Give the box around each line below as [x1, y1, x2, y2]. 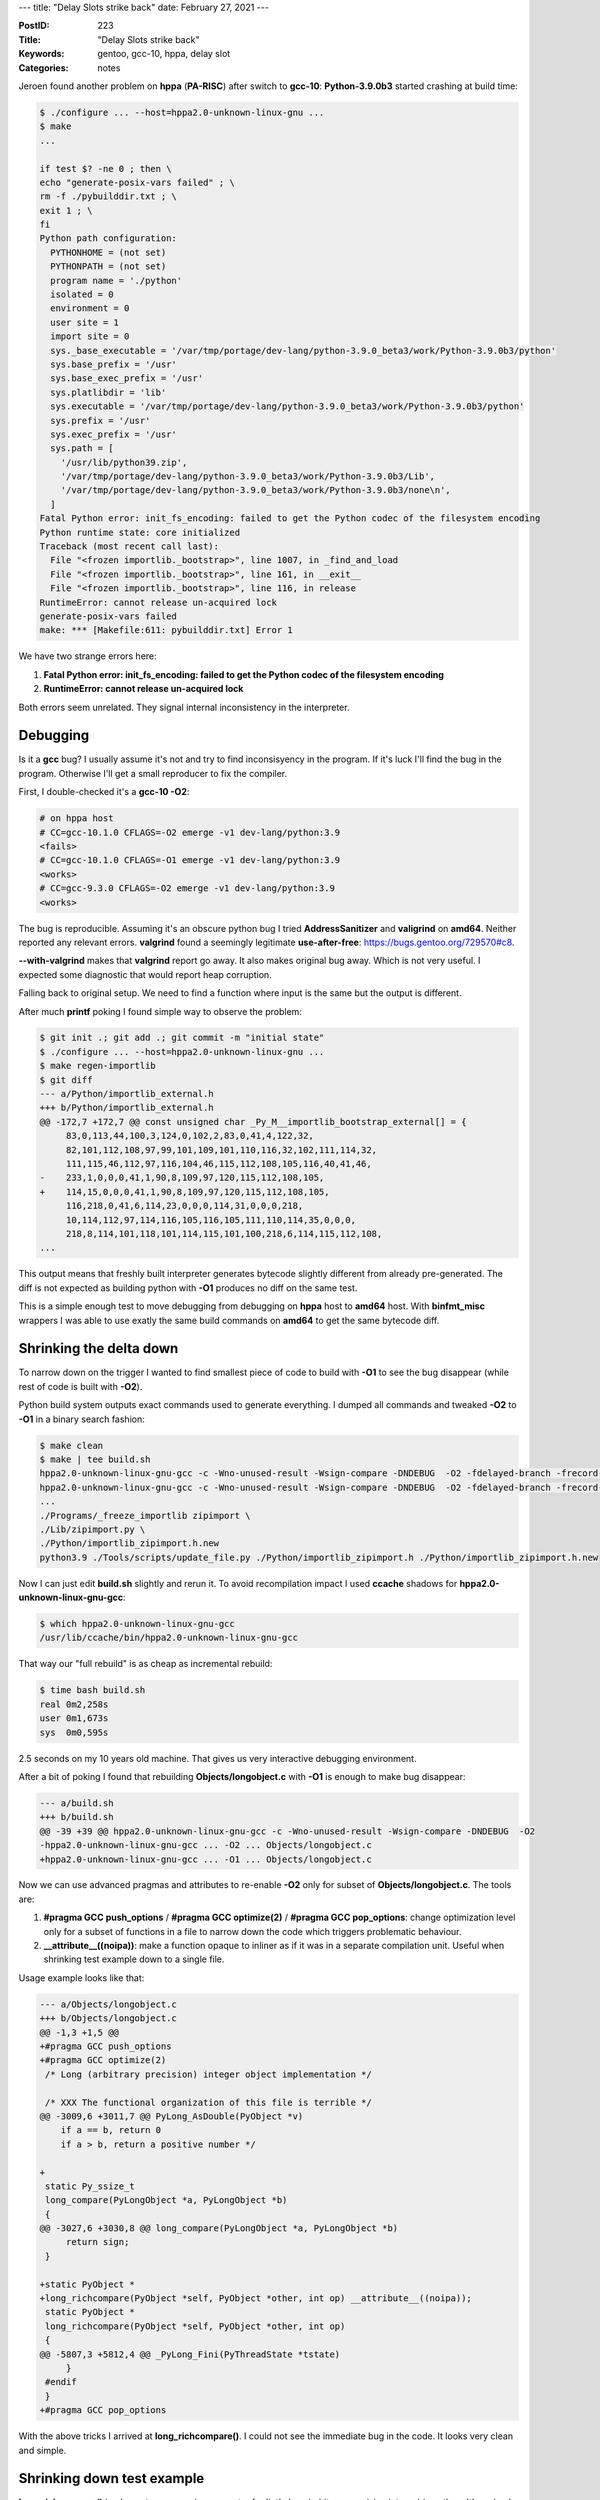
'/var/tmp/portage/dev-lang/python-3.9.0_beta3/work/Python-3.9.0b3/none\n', [60, 485, 452, 496]
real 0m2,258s [39, 1698, 109, 1710]
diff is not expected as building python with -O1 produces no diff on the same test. [18, 1281, 358, 1294]
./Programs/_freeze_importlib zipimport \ [39, 1510, 251, 1521]
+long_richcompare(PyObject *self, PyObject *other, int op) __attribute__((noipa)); [39, 2293, 472, 2304]
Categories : [18, 61, 69, 74]
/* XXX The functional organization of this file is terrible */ [45, 2096, 372, 2108]
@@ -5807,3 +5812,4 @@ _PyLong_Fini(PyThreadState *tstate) [39, 2348, 341, 2360]
